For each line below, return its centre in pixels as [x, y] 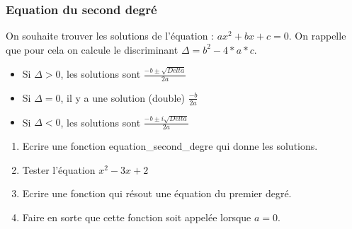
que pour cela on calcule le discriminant [92, 49]
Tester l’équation [59, 169]
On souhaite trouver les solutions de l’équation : [110, 36]
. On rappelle [317, 36]
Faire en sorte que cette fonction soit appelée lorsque [137, 217]
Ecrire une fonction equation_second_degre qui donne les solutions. [170, 146]
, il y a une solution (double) [123, 97]
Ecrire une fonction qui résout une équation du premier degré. [157, 193]
